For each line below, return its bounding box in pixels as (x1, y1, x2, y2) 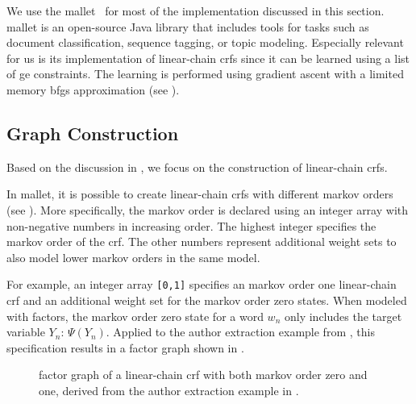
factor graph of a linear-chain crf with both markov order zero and (39, 366, 368, 383)
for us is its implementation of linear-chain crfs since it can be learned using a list (6, 49, 410, 66)
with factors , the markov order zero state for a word (6, 307, 264, 324)
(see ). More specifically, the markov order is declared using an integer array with (6, 201, 409, 218)
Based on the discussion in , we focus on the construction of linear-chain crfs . (6, 158, 388, 175)
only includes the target (284, 307, 402, 324)
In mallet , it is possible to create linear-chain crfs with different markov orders (6, 185, 393, 202)
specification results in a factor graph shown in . (6, 339, 244, 356)
